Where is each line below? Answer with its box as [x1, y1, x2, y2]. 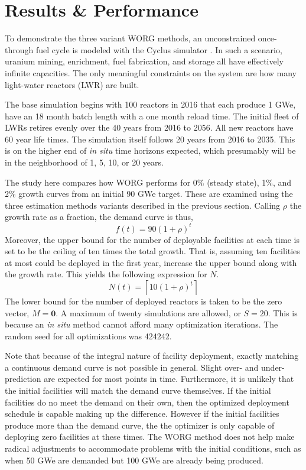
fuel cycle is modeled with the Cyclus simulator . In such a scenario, [35, 43, 282, 56]
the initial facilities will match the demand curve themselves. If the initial [5, 384, 271, 397]
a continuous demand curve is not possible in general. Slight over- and [5, 361, 259, 373]
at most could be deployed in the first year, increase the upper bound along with [5, 256, 297, 268]
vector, [5, 306, 30, 319]
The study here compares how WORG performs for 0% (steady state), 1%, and [5, 176, 292, 188]
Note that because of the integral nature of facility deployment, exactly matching [5, 349, 299, 362]
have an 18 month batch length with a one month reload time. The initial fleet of [5, 109, 299, 122]
